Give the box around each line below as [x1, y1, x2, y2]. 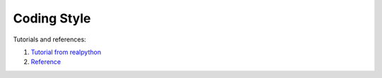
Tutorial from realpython [30, 48, 102, 56]
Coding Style [13, 11, 91, 26]
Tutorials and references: [13, 35, 86, 44]
